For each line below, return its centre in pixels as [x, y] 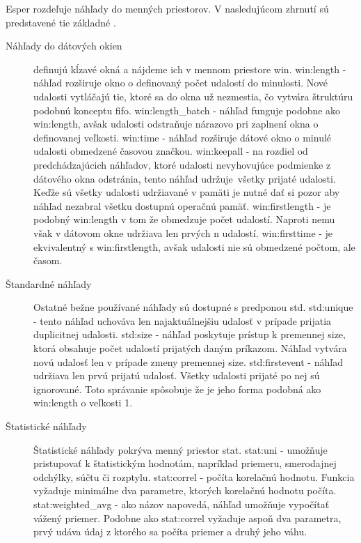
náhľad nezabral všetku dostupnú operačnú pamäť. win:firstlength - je [182, 205]
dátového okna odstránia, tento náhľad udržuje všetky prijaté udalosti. [185, 178]
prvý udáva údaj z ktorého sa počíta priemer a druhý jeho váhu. [170, 531]
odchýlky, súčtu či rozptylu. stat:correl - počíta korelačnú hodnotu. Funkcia [194, 476]
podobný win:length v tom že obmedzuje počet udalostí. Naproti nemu [184, 219]
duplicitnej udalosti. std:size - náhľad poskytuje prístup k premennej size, [190, 334]
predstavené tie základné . [61, 22]
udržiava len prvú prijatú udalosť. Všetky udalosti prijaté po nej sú [177, 375]
